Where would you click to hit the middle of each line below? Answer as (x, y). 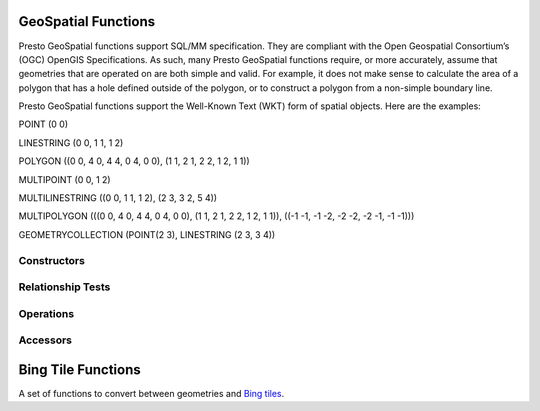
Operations (46, 313)
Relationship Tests (64, 287)
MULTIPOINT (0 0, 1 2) (64, 179)
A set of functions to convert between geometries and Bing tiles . (151, 393)
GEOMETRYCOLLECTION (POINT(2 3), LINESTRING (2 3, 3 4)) (147, 234)
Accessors (45, 340)
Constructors (51, 260)
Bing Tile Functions (79, 369)
